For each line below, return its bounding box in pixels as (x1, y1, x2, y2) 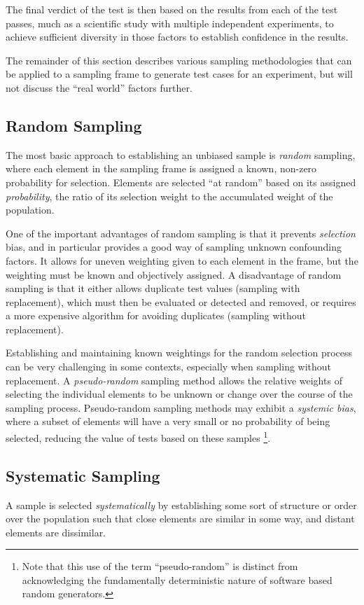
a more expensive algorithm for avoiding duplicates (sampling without (6, 308, 306, 323)
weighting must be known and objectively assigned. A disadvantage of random (6, 267, 342, 281)
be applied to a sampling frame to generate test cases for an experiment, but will (6, 67, 353, 81)
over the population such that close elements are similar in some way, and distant (6, 511, 355, 526)
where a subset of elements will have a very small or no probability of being (6, 414, 330, 429)
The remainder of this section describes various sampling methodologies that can (6, 53, 352, 67)
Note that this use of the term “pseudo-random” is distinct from (22, 559, 298, 573)
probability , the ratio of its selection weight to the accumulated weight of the (6, 188, 333, 203)
